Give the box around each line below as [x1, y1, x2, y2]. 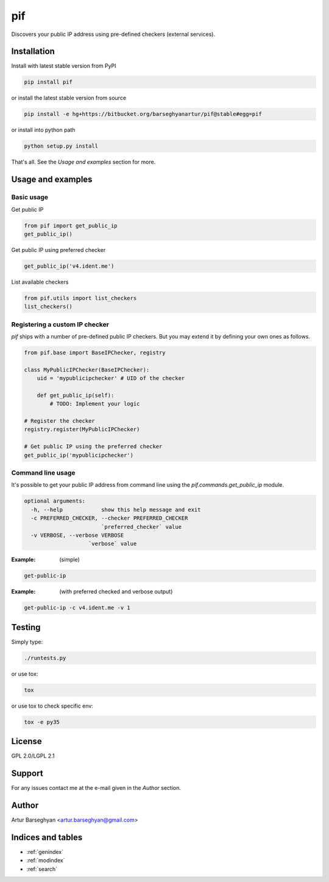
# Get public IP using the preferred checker [24, 443, 163, 450]
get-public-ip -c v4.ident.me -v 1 [24, 604, 130, 611]
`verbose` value [88, 540, 137, 547]
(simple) [59, 556, 80, 564]
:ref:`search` [26, 865, 58, 872]
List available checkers [11, 278, 69, 285]
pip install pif [24, 79, 73, 85]
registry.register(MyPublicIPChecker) [24, 426, 140, 433]
